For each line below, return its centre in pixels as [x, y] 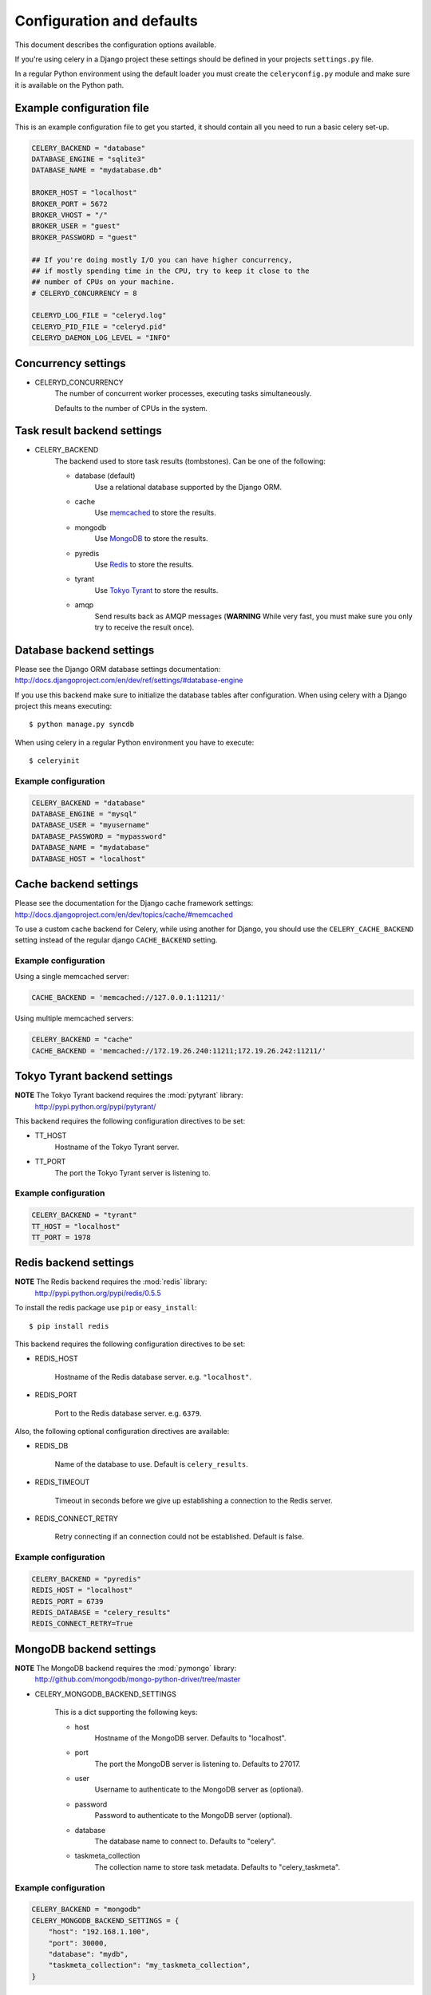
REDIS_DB [51, 1446]
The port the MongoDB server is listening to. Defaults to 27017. [198, 1764]
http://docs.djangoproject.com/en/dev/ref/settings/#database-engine [129, 680]
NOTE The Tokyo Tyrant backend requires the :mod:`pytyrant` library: [129, 1095]
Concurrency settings [71, 363]
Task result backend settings [89, 431]
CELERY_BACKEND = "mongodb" [86, 1910]
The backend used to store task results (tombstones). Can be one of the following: [190, 461]
